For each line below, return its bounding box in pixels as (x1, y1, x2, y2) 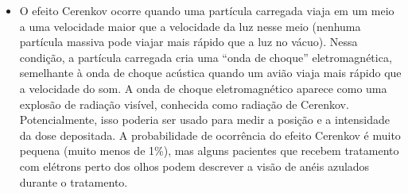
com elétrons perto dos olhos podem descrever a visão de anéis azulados (19, 157, 370, 174)
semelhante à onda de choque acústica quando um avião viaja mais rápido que (19, 64, 402, 81)
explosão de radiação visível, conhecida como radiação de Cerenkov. (19, 95, 349, 112)
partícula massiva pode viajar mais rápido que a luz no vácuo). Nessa (19, 33, 358, 50)
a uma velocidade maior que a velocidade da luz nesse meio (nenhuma (19, 17, 361, 34)
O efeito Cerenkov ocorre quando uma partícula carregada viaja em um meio (19, 2, 394, 18)
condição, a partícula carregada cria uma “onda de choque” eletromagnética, (19, 48, 392, 65)
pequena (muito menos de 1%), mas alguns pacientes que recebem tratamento (19, 142, 399, 159)
